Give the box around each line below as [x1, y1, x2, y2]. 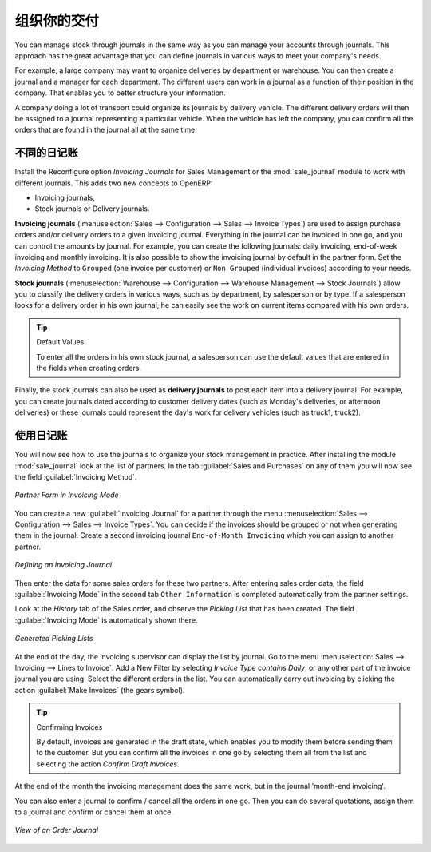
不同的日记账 [14, 146, 78, 160]
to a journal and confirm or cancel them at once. [14, 807, 173, 817]
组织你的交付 [14, 12, 100, 30]
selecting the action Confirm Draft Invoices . [36, 759, 180, 769]
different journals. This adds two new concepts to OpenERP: [14, 178, 213, 188]
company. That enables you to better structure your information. [14, 88, 227, 98]
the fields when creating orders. [36, 364, 141, 373]
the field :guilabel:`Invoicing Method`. [14, 472, 137, 481]
